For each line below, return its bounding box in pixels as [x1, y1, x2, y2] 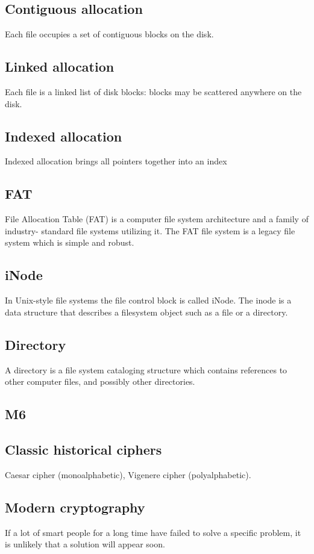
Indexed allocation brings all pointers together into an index [5, 155, 227, 167]
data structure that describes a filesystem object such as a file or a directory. [5, 305, 288, 318]
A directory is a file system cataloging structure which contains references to [5, 363, 287, 376]
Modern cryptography [5, 497, 145, 516]
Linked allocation [5, 57, 115, 76]
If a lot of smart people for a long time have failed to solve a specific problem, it [5, 526, 301, 538]
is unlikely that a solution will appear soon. [5, 538, 165, 550]
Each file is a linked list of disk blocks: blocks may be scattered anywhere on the [5, 86, 302, 98]
